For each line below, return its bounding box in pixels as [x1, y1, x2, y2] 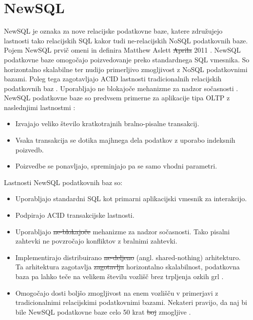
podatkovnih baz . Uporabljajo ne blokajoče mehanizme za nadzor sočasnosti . [4, 83, 238, 93]
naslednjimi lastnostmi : [4, 102, 76, 112]
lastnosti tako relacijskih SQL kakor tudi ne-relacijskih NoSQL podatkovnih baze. [4, 35, 248, 45]
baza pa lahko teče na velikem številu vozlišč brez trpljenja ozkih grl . [15, 271, 224, 281]
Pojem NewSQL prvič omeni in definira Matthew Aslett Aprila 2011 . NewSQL [4, 45, 241, 55]
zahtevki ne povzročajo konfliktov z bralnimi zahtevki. [15, 236, 177, 246]
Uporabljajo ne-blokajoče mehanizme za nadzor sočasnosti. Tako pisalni [15, 226, 230, 236]
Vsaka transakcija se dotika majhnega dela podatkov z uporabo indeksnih [15, 135, 235, 145]
